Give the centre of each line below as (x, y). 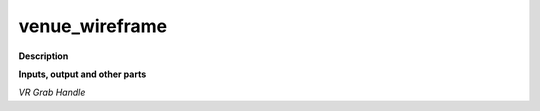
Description (43, 56)
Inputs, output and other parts (82, 74)
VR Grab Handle (52, 92)
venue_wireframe (93, 26)
